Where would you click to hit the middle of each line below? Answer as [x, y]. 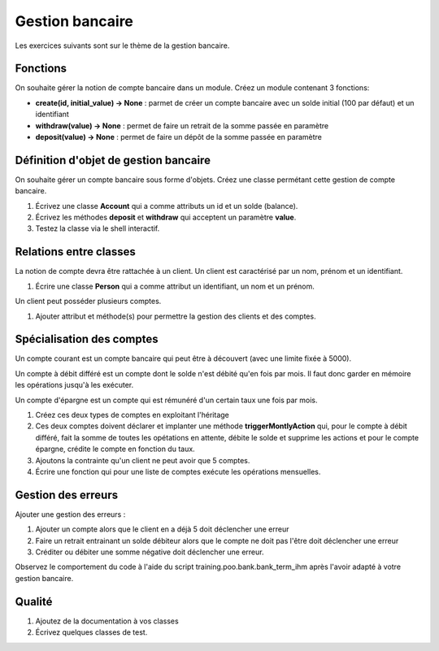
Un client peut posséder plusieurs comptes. [88, 302]
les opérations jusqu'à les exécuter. [74, 385]
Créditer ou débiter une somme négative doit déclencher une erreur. [150, 552]
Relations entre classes [75, 252]
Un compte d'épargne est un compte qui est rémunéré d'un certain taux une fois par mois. [166, 400]
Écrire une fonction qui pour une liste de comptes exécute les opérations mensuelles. [178, 471]
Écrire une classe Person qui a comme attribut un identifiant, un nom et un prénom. [175, 286]
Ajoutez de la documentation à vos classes [107, 621]
